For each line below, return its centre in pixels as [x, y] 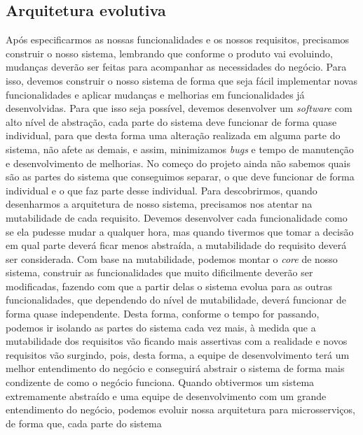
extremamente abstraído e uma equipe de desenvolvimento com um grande [166, 395]
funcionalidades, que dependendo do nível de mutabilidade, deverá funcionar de [176, 300]
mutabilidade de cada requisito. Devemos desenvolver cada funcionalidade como [177, 217]
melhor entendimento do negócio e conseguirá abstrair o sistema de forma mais [175, 368]
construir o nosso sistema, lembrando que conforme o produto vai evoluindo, [169, 53]
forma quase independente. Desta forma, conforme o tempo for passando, [163, 314]
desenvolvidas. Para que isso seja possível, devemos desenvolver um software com [179, 108]
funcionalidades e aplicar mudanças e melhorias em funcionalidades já [155, 94]
